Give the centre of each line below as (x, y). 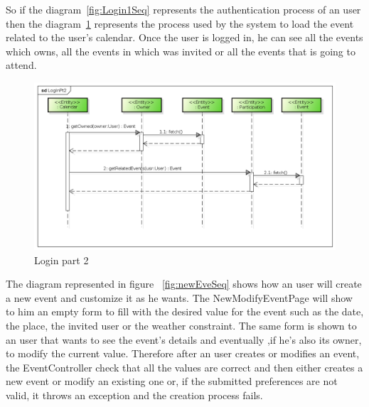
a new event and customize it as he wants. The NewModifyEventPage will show (179, 297)
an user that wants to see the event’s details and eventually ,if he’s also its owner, (184, 339)
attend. (21, 65)
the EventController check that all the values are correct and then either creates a (184, 367)
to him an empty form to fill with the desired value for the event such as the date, (185, 311)
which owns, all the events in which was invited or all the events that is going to (181, 51)
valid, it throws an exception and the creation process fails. (134, 395)
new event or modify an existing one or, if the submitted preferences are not (172, 381)
